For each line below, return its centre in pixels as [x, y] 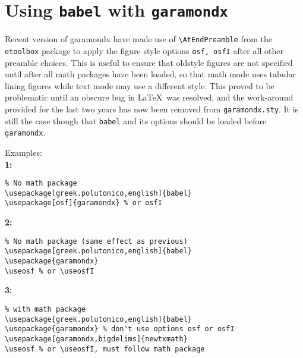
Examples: [23, 152]
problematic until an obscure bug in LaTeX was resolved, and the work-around [149, 97]
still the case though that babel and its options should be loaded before [136, 120]
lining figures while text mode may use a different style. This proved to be [140, 85]
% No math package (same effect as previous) [96, 241]
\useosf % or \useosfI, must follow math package [105, 349]
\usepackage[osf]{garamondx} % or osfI [83, 203]
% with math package [45, 309]
